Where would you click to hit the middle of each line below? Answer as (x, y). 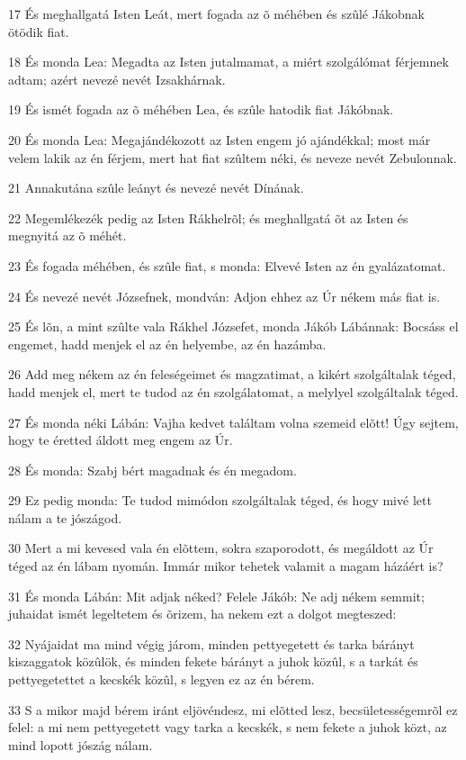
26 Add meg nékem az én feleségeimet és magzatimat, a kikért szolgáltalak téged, (232, 374)
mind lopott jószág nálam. (81, 744)
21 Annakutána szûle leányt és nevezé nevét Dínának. (156, 188)
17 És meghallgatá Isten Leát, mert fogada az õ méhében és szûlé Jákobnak (216, 14)
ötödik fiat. (39, 31)
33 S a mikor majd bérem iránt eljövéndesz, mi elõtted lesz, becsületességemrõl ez (233, 709)
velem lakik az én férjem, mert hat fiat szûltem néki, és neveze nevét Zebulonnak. (233, 157)
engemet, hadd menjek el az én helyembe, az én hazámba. (167, 344)
